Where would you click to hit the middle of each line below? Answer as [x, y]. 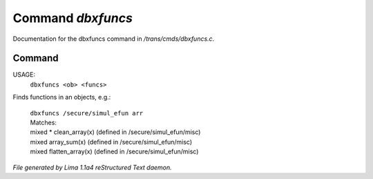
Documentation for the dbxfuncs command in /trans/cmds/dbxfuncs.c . [114, 39]
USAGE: [24, 75]
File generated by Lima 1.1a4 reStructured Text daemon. [92, 167]
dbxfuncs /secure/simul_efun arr [87, 113]
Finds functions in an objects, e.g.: [62, 97]
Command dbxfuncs [73, 18]
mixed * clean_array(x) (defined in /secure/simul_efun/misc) [115, 132]
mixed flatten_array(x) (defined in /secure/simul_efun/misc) [114, 151]
